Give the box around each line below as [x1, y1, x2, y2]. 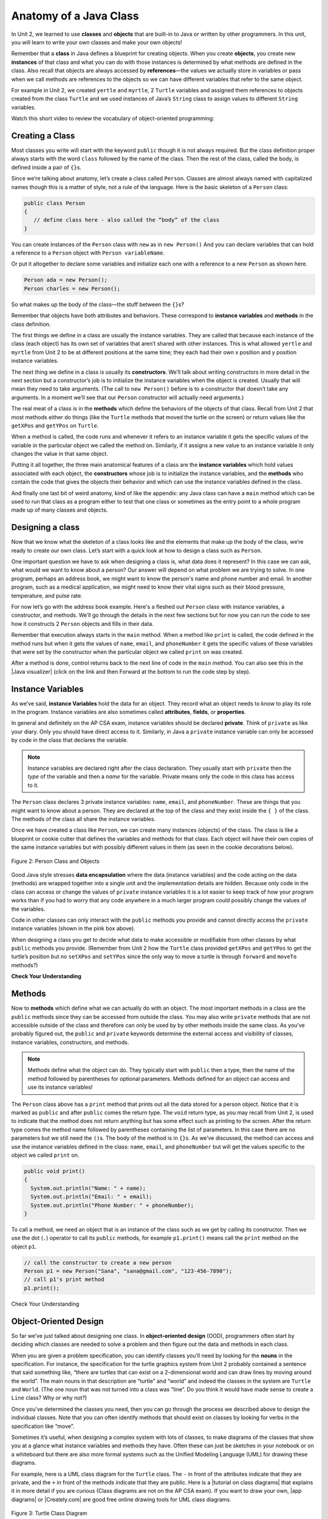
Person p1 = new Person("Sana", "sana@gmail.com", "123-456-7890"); [24, 1267, 233, 1275]
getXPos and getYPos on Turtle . [11, 422, 99, 429]
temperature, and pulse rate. [11, 592, 83, 599]
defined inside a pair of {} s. [11, 163, 82, 171]
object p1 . [11, 1243, 36, 1250]
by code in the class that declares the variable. [11, 736, 128, 744]
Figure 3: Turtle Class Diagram [11, 1510, 87, 1517]
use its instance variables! [27, 1083, 93, 1091]
